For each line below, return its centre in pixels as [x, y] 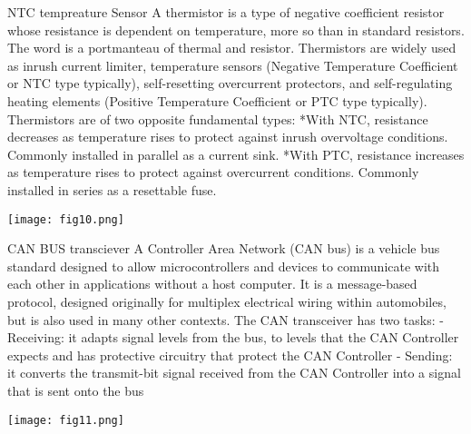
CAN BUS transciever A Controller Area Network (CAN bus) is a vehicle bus [224, 248]
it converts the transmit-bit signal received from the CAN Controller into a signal [234, 373]
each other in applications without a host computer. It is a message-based [212, 284]
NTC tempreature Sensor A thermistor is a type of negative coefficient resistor [226, 12]
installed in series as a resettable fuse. [112, 189]
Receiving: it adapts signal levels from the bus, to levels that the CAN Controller [233, 337]
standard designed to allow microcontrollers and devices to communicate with [224, 266]
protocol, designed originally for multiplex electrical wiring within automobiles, [227, 301]
